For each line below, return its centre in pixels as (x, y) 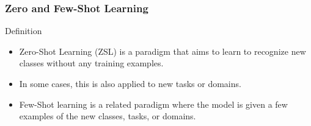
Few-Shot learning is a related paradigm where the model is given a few (153, 104)
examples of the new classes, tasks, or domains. (108, 116)
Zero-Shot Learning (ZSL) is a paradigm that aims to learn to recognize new (163, 51)
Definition (24, 31)
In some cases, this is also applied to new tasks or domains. (130, 83)
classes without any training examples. (91, 63)
